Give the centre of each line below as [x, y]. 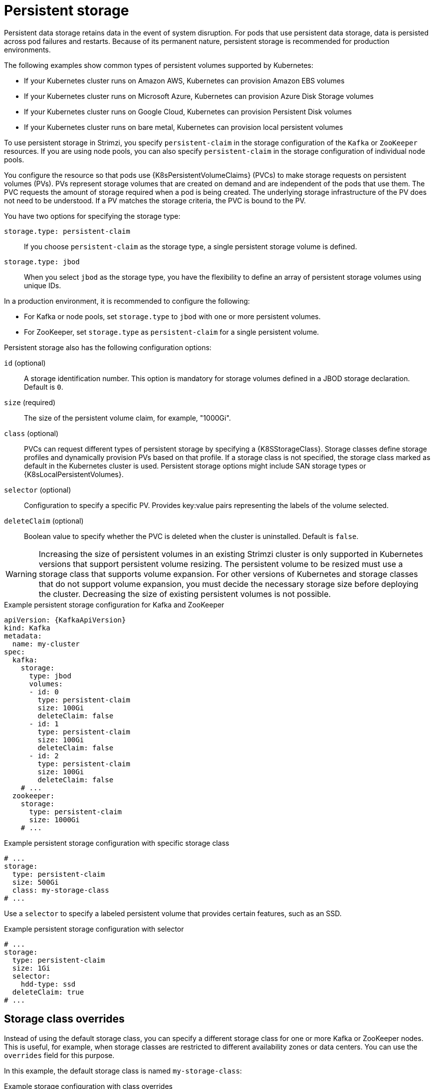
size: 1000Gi [54, 819]
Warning [21, 574]
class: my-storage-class [61, 890]
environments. [27, 49]
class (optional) [31, 433]
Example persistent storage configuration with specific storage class [117, 843]
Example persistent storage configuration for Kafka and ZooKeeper [114, 604]
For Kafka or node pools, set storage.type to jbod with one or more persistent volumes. [172, 316]
